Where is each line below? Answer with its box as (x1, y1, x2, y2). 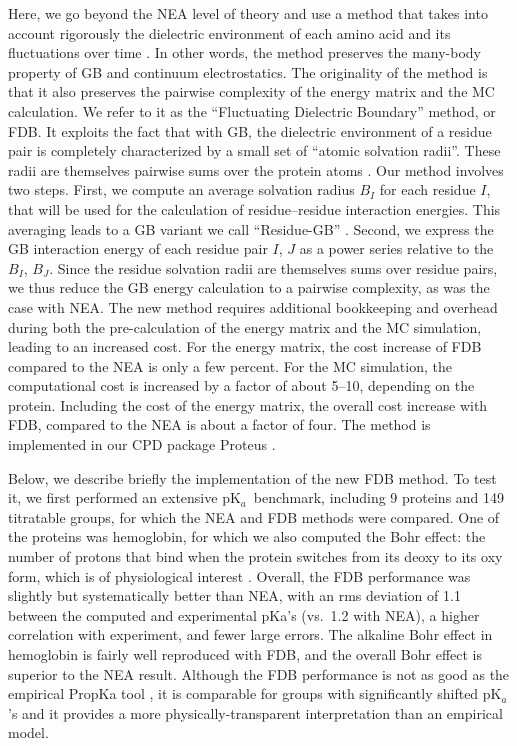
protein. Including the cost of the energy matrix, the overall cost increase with (8, 394, 488, 415)
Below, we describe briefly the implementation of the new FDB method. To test (8, 467, 497, 488)
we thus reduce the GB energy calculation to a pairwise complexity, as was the (8, 277, 490, 298)
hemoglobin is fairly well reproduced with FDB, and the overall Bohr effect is (8, 644, 483, 664)
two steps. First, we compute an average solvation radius (8, 179, 355, 200)
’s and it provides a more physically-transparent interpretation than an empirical (8, 702, 503, 723)
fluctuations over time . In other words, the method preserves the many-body (8, 42, 481, 63)
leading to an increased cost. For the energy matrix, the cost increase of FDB (8, 336, 482, 357)
